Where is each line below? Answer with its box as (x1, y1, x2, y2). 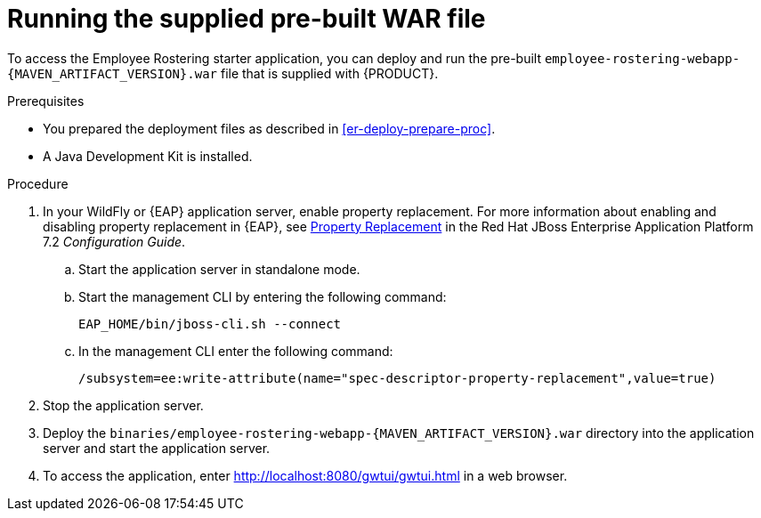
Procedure (7, 175, 69, 191)
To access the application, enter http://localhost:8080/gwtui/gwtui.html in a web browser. (43, 467, 568, 483)
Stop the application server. (43, 397, 204, 413)
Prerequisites (7, 93, 85, 109)
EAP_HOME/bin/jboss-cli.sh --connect (78, 316, 342, 331)
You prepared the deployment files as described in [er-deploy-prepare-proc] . (43, 120, 496, 136)
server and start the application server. (43, 440, 271, 456)
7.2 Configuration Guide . (43, 233, 186, 249)
